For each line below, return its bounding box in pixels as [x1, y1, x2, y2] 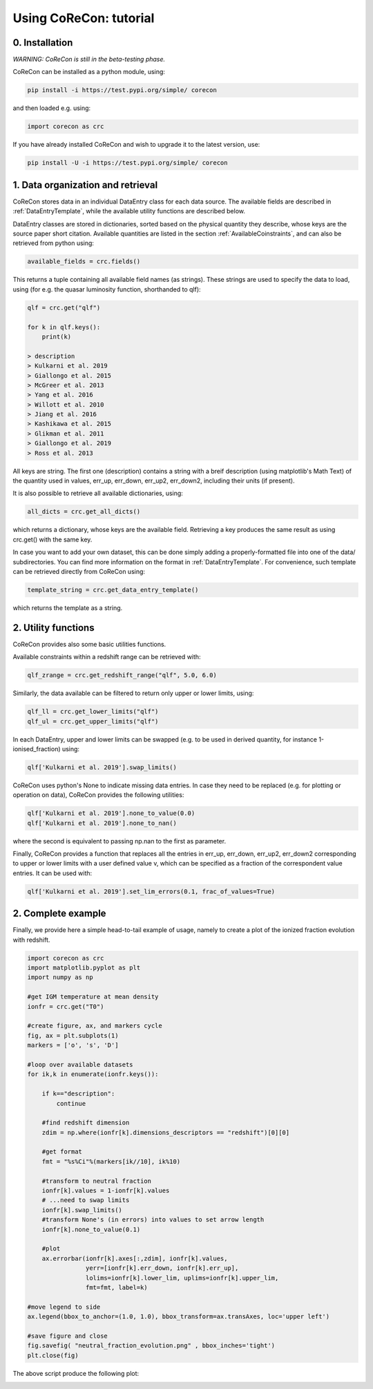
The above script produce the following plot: [12, 1369, 140, 1377]
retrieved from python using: [12, 239, 95, 247]
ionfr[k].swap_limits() [41, 1206, 122, 1214]
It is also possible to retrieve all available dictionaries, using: [12, 489, 183, 498]
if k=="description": [41, 1090, 115, 1097]
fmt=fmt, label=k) [85, 1283, 148, 1291]
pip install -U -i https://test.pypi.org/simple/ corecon [27, 159, 228, 167]
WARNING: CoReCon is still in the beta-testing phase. [12, 55, 166, 64]
